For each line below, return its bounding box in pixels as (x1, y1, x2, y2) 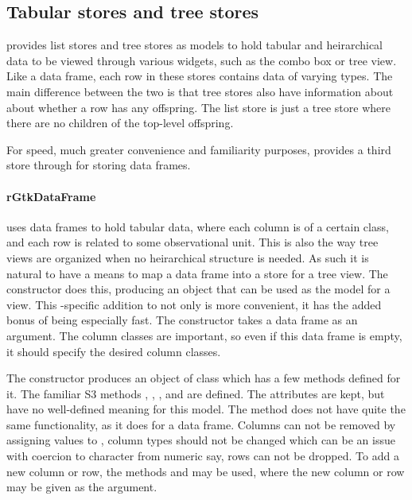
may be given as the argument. (6, 479, 157, 495)
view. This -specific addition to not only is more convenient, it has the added (6, 296, 382, 312)
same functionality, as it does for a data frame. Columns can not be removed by (6, 416, 396, 432)
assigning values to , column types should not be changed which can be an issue (6, 432, 395, 448)
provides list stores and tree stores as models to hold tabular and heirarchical (6, 37, 383, 53)
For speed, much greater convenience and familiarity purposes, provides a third (6, 141, 391, 157)
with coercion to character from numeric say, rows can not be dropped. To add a (6, 448, 399, 464)
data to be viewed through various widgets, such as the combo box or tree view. (6, 52, 397, 68)
